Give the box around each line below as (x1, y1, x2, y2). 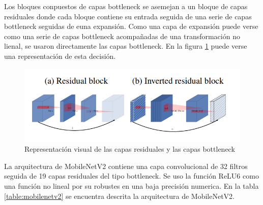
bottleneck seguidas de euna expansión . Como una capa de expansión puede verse (4, 21, 258, 31)
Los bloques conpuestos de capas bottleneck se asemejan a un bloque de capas (4, 1, 248, 11)
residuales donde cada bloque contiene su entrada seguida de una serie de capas (4, 11, 252, 21)
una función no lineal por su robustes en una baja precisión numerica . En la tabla (4, 181, 259, 191)
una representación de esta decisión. (4, 50, 116, 61)
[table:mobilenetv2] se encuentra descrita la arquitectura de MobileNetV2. (4, 190, 235, 201)
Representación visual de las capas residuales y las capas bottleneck (24, 144, 235, 154)
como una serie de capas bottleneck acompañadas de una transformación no (4, 30, 240, 41)
